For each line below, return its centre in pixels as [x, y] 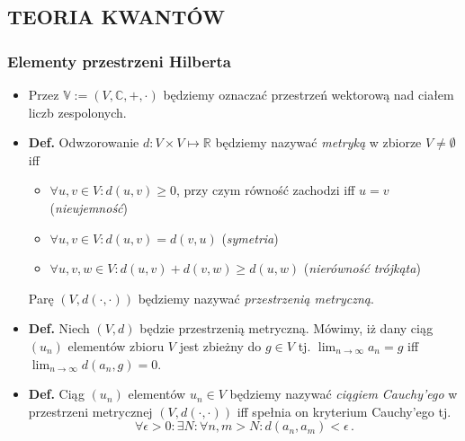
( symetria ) [250, 238]
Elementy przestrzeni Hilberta [119, 61]
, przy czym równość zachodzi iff [265, 190]
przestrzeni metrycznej [90, 411]
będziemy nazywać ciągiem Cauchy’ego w [344, 394]
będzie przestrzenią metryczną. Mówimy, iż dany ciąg [286, 328]
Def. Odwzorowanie [84, 142]
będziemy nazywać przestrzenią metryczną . [256, 298]
